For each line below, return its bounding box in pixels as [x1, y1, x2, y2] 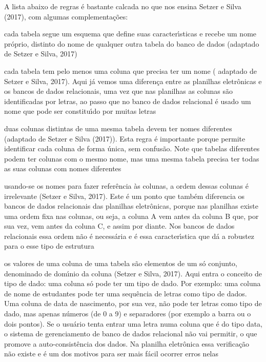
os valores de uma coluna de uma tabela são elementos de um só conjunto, [4, 258, 237, 269]
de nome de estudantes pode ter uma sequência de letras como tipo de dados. [4, 288, 247, 298]
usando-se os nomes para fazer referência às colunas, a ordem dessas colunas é [4, 180, 249, 191]
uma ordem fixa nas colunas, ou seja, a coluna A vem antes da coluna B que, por [4, 210, 259, 221]
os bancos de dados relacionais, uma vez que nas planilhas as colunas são [4, 86, 233, 96]
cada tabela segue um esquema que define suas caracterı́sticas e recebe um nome [4, 28, 257, 39]
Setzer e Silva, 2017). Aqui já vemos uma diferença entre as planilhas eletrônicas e [4, 75, 262, 86]
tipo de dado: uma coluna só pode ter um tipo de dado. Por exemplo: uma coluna [4, 278, 261, 289]
